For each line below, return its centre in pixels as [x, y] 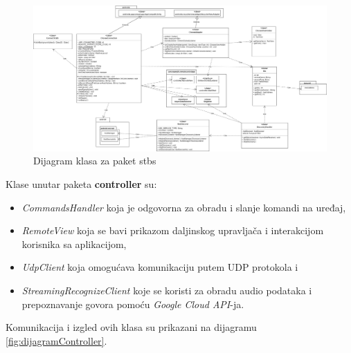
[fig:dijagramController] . [56, 340]
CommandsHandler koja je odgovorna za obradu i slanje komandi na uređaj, [184, 207]
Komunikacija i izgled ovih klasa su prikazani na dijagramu [131, 327]
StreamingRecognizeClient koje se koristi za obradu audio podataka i [167, 290]
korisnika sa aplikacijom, [74, 244]
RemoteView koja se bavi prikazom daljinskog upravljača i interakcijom [173, 230]
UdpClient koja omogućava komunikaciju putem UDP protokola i [160, 267]
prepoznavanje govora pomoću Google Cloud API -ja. [133, 304]
